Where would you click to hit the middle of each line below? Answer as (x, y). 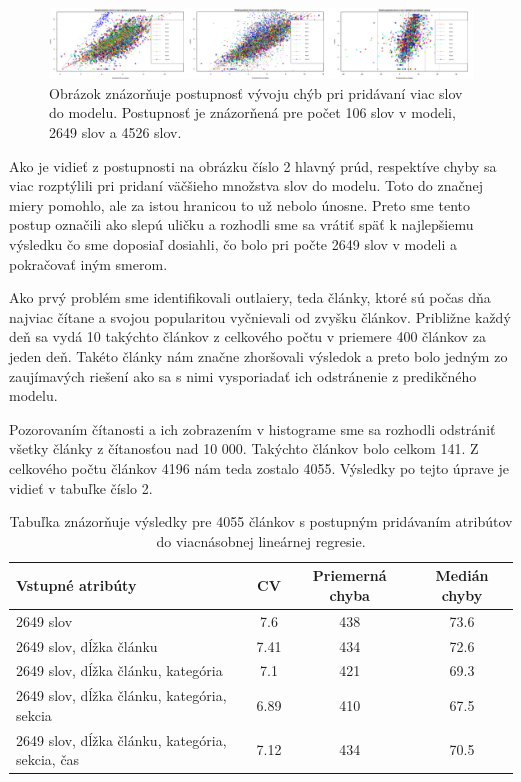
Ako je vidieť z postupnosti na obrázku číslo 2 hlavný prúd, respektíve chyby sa (253, 165)
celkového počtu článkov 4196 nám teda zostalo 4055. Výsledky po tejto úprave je (259, 467)
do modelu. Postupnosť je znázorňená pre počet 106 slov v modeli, (252, 112)
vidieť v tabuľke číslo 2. (81, 487)
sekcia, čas (48, 759)
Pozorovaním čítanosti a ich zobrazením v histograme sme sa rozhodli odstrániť (252, 428)
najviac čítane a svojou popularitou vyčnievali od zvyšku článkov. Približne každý (260, 316)
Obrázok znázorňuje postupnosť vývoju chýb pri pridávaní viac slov (256, 92)
